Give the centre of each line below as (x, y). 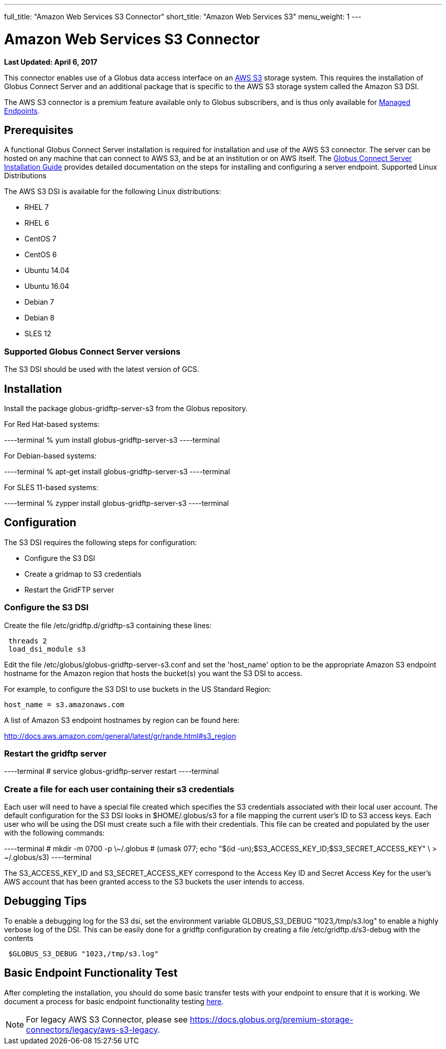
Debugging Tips (46, 901)
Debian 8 (39, 318)
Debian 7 (39, 302)
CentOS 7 (40, 239)
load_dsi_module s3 (47, 649)
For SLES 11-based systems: (51, 487)
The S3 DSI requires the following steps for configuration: (101, 542)
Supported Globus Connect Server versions (92, 351)
